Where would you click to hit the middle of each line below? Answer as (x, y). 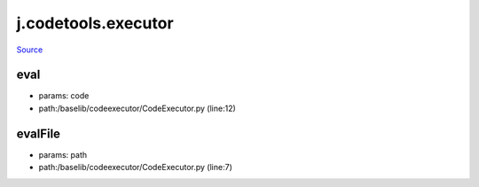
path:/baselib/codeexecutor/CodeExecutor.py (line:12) (137, 108)
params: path (63, 154)
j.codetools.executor (95, 23)
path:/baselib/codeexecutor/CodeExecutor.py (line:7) (135, 168)
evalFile (39, 133)
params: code (64, 96)
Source (30, 50)
